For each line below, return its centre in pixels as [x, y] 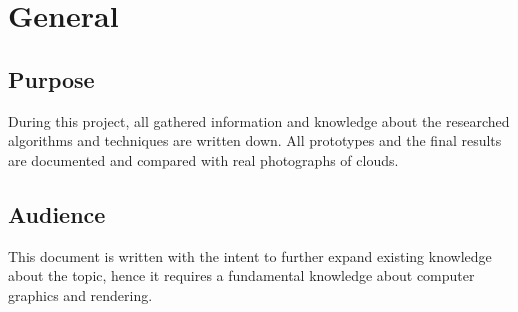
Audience [57, 213]
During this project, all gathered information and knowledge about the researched [259, 120]
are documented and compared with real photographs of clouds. [203, 159]
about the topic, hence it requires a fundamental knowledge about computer [241, 275]
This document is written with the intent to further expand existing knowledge [250, 255]
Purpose [51, 78]
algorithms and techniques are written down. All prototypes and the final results [255, 140]
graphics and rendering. [80, 294]
